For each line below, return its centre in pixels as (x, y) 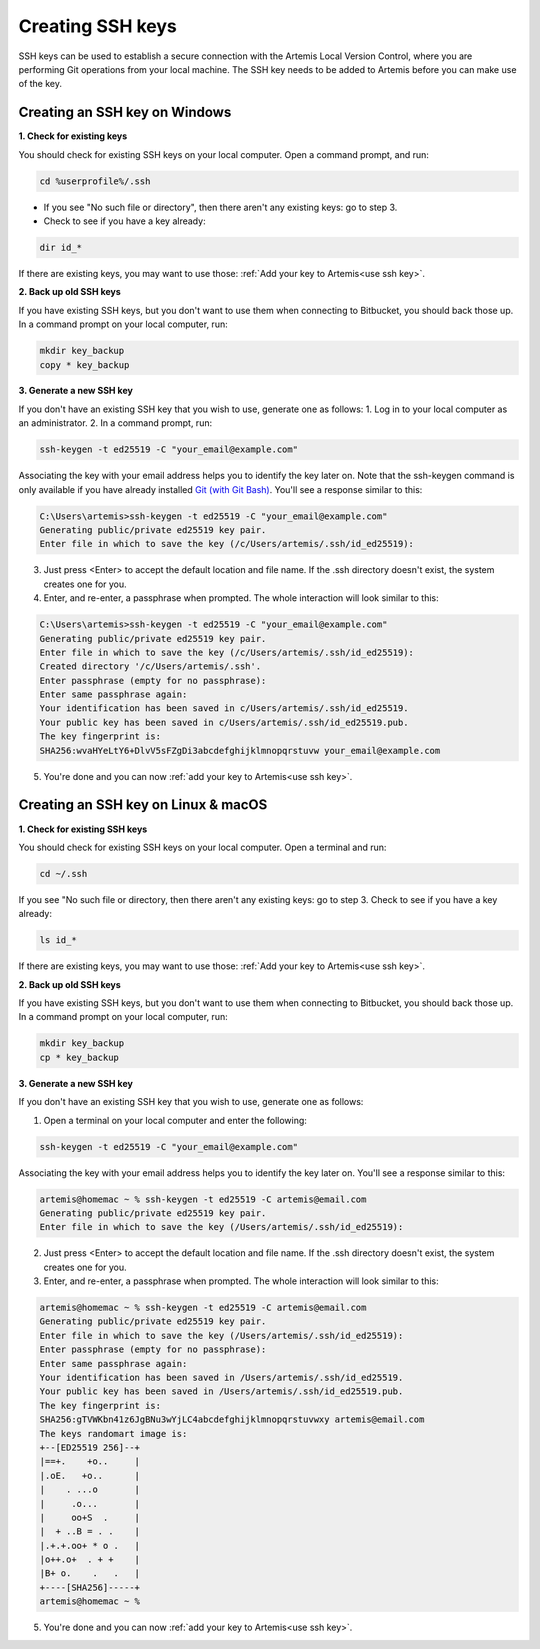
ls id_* (58, 940)
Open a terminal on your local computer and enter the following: (175, 1120)
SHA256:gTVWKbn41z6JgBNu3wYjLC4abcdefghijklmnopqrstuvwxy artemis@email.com (232, 1419)
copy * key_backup (84, 364)
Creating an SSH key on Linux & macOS (143, 805)
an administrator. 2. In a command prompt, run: (115, 423)
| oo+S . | (89, 1517)
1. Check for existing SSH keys (83, 829)
